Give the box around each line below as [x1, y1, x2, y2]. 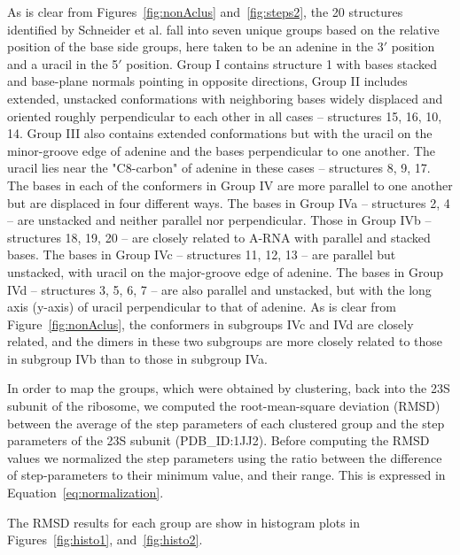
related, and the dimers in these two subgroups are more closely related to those [7, 332, 443, 351]
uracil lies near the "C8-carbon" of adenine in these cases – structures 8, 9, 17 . [7, 158, 431, 177]
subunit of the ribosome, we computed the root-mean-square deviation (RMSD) [7, 397, 441, 415]
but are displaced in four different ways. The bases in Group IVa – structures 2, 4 [7, 193, 450, 212]
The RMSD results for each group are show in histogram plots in [7, 513, 361, 531]
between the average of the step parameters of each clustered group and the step [7, 413, 445, 432]
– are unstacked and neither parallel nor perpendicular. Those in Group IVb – [7, 211, 432, 229]
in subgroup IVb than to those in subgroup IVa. [7, 349, 268, 367]
